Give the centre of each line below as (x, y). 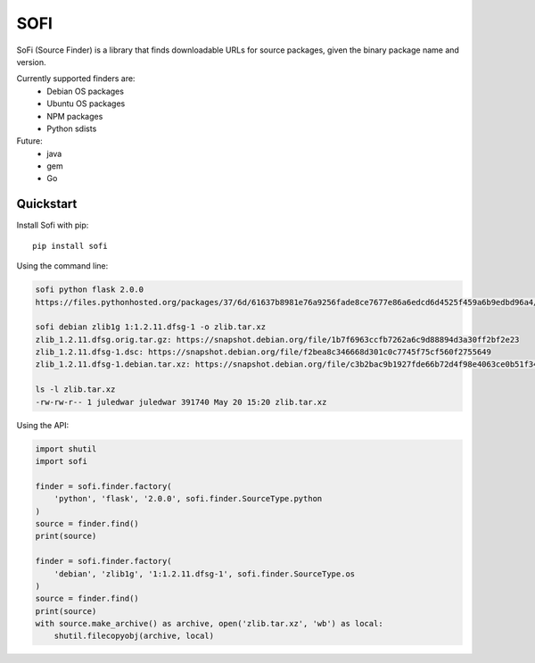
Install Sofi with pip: (53, 225)
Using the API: (43, 425)
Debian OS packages (86, 91)
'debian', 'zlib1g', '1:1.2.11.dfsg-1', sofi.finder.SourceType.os (205, 574)
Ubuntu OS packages (86, 104)
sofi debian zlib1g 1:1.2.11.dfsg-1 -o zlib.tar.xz (151, 327)
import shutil (66, 449)
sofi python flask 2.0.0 (90, 290)
